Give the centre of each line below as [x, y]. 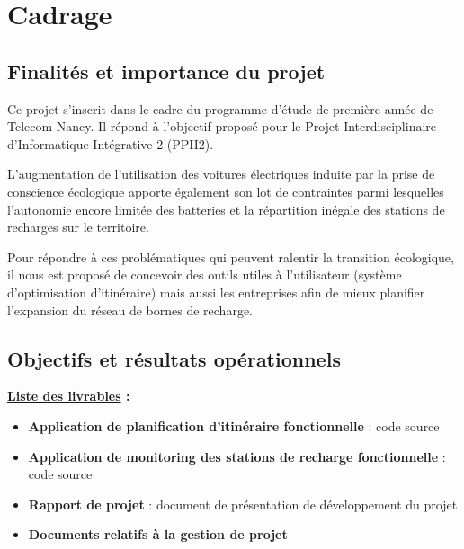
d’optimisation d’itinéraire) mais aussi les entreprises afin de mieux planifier [216, 292]
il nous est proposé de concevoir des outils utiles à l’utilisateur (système [205, 274]
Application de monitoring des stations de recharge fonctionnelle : [237, 456]
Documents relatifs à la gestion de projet [158, 534]
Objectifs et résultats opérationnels [174, 358]
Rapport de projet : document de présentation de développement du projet [243, 504]
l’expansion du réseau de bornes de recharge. [130, 310]
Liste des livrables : [69, 396]
